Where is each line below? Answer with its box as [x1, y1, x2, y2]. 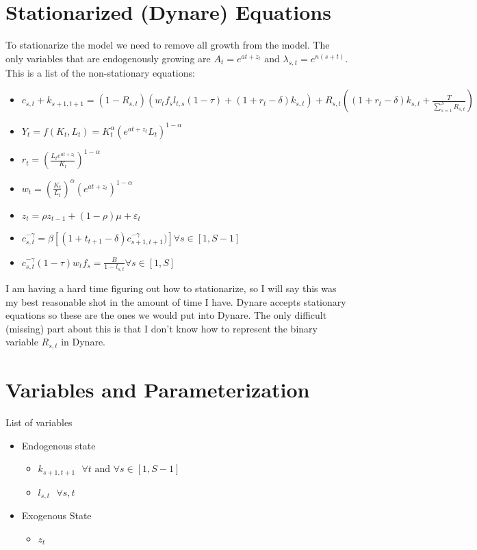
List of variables [5, 415, 73, 430]
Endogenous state [21, 438, 96, 452]
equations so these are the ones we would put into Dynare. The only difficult [5, 308, 327, 322]
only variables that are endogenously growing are [5, 51, 211, 65]
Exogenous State [21, 508, 92, 523]
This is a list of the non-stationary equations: [5, 65, 195, 79]
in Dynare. [61, 335, 105, 349]
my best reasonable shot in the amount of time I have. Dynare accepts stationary [5, 294, 346, 309]
